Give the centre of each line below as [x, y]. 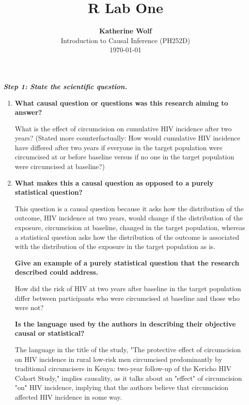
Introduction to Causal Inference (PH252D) [125, 40]
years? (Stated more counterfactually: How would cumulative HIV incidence [127, 138]
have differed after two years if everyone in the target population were [118, 147]
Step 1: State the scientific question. [65, 86]
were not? [29, 307]
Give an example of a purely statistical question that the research [127, 262]
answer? [28, 112]
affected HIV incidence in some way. [68, 397]
